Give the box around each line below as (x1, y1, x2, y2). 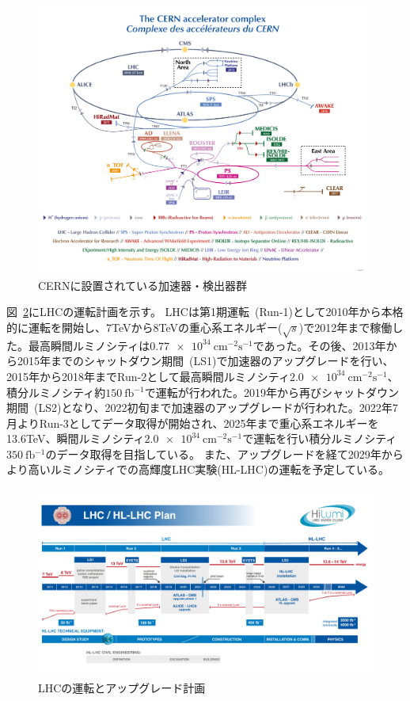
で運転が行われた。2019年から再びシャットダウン (144, 383, 399, 400)
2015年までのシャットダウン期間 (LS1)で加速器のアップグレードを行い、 (17, 352, 394, 369)
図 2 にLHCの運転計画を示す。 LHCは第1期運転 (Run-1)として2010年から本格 (6, 303, 404, 320)
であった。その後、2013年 (252, 337, 386, 353)
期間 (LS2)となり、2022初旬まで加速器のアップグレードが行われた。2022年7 (6, 399, 398, 416)
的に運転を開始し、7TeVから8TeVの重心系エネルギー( (6, 318, 283, 335)
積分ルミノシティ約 (6, 383, 106, 400)
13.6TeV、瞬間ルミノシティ (6, 430, 145, 447)
